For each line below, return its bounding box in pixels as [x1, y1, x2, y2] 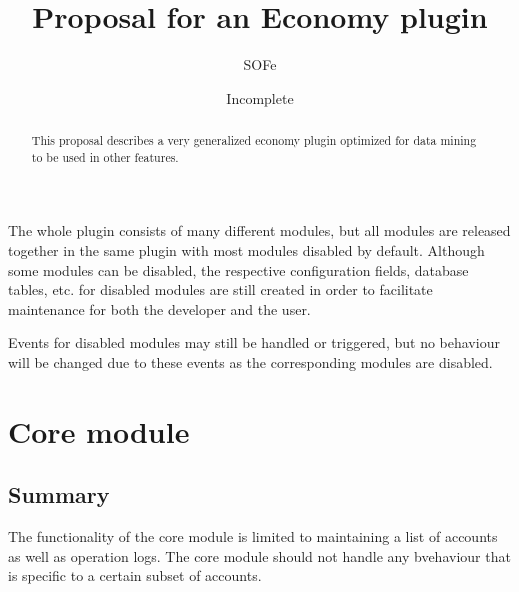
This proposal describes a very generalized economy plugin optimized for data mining [31, 132, 477, 149]
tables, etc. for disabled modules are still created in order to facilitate [8, 279, 433, 300]
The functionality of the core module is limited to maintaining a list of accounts [8, 526, 498, 547]
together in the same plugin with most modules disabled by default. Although [8, 240, 485, 261]
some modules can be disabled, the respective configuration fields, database [8, 259, 469, 280]
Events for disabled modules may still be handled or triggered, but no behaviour [8, 332, 500, 353]
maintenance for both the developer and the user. [8, 298, 311, 319]
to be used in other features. [31, 148, 179, 165]
